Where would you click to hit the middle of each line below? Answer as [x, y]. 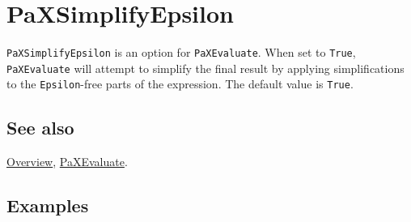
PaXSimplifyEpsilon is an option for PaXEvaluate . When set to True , [181, 52]
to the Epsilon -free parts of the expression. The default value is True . [180, 84]
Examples [48, 205]
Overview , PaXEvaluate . [67, 162]
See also [40, 128]
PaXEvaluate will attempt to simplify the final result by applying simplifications [205, 68]
